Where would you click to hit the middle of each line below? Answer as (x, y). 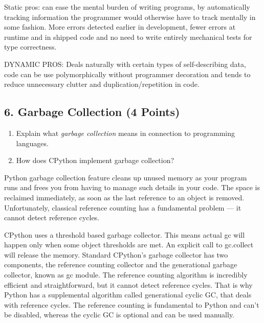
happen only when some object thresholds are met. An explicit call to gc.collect (129, 245)
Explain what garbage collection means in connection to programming (126, 133)
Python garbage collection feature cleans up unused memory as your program (126, 177)
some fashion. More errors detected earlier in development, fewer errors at (120, 27)
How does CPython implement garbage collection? (95, 160)
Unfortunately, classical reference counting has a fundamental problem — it (123, 207)
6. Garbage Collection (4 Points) (92, 112)
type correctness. (30, 47)
